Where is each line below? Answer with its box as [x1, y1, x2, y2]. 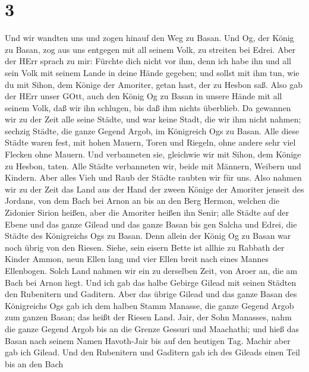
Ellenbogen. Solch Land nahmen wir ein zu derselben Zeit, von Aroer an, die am [5, 264, 298, 276]
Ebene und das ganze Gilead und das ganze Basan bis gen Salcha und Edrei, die [5, 217, 297, 230]
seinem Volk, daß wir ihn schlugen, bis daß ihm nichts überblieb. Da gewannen [5, 101, 291, 114]
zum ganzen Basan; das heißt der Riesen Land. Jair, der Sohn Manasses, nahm [5, 311, 292, 323]
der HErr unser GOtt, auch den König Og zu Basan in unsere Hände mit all [5, 90, 282, 102]
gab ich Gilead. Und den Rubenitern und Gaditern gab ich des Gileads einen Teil [5, 346, 300, 358]
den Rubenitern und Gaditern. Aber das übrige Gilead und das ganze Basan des [5, 288, 297, 300]
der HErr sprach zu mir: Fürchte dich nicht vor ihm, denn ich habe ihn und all [5, 55, 291, 67]
